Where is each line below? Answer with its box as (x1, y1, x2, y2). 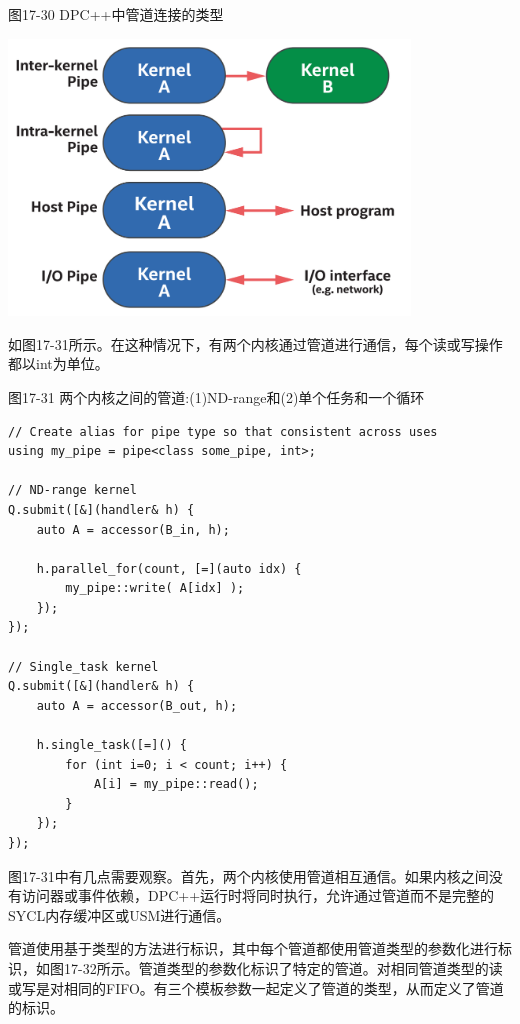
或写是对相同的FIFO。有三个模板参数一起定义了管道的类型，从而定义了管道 (8, 977, 504, 998)
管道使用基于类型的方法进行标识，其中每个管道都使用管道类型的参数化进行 (8, 938, 498, 959)
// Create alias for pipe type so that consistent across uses (8, 424, 438, 439)
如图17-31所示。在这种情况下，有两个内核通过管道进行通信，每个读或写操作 (8, 333, 503, 354)
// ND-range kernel (8, 483, 137, 498)
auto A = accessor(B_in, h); (36, 522, 230, 537)
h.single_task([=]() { (36, 738, 187, 753)
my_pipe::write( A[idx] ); (65, 581, 245, 596)
